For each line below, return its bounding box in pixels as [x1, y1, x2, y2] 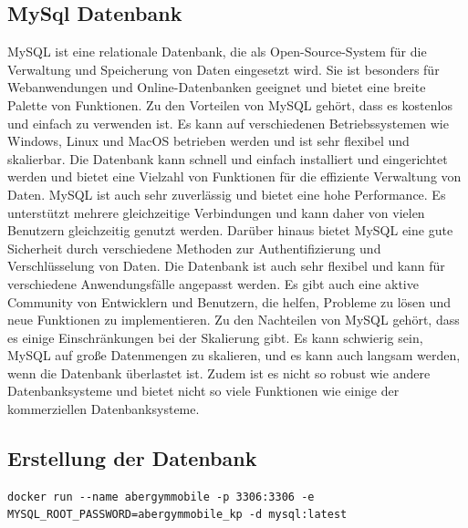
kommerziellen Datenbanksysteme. [7, 399, 200, 419]
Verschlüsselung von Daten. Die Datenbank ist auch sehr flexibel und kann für [7, 256, 445, 275]
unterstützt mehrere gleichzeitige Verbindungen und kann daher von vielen [7, 202, 425, 222]
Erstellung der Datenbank [7, 444, 257, 472]
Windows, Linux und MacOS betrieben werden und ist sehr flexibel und [7, 131, 410, 150]
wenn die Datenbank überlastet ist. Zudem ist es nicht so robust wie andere [7, 363, 431, 382]
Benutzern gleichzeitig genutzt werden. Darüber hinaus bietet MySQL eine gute [7, 221, 453, 240]
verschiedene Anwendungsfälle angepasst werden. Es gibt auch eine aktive [7, 274, 419, 293]
